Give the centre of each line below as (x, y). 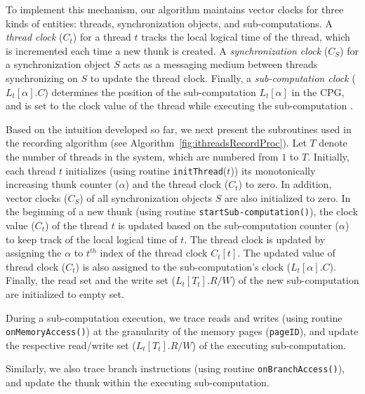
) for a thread (102, 37)
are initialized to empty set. (65, 294)
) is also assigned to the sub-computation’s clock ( (183, 266)
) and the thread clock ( (177, 184)
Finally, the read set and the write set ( (91, 280)
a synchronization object (58, 64)
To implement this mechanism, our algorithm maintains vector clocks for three (175, 9)
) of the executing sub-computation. (269, 345)
